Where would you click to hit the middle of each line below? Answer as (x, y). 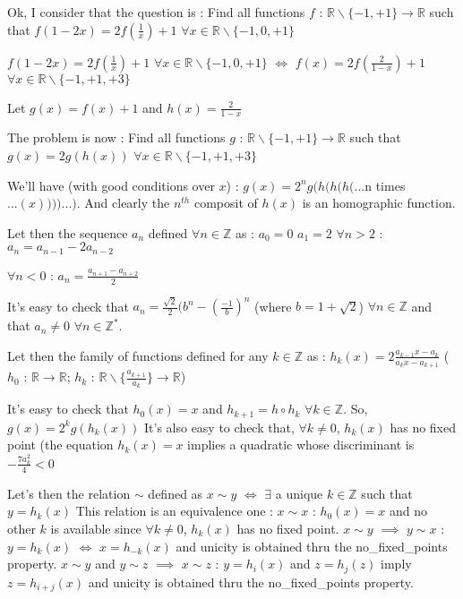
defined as (176, 493)
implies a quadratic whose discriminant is (301, 445)
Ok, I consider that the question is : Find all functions (156, 12)
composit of (226, 203)
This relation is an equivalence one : (174, 511)
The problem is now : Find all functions (116, 137)
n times (385, 185)
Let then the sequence (68, 232)
